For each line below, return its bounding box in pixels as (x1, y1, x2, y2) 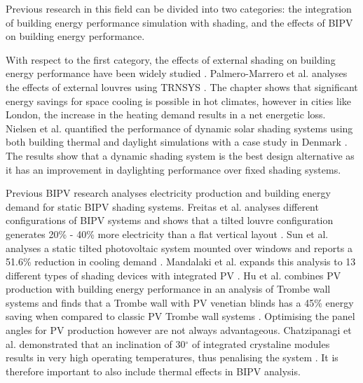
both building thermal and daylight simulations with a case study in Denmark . (6, 134, 348, 149)
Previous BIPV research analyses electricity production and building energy (6, 186, 331, 200)
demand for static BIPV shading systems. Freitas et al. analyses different (6, 199, 319, 214)
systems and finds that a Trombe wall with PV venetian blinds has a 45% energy (6, 295, 354, 309)
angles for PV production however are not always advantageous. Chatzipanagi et (6, 323, 352, 337)
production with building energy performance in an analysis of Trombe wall (6, 281, 331, 296)
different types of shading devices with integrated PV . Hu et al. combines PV (6, 267, 341, 282)
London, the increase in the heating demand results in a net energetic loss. (6, 107, 326, 122)
